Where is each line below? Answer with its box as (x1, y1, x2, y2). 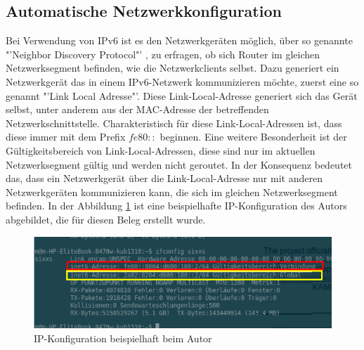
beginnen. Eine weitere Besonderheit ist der (160, 129, 347, 144)
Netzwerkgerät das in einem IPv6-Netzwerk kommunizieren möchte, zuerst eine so (6, 74, 359, 89)
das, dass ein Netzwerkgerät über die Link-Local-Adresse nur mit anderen (6, 171, 323, 186)
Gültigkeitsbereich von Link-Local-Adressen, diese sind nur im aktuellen (6, 143, 316, 157)
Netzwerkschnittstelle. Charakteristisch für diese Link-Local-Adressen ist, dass (6, 115, 342, 130)
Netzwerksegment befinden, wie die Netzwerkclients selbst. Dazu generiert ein (6, 60, 339, 75)
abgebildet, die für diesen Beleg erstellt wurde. (6, 212, 206, 226)
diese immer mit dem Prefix (6, 129, 126, 144)
